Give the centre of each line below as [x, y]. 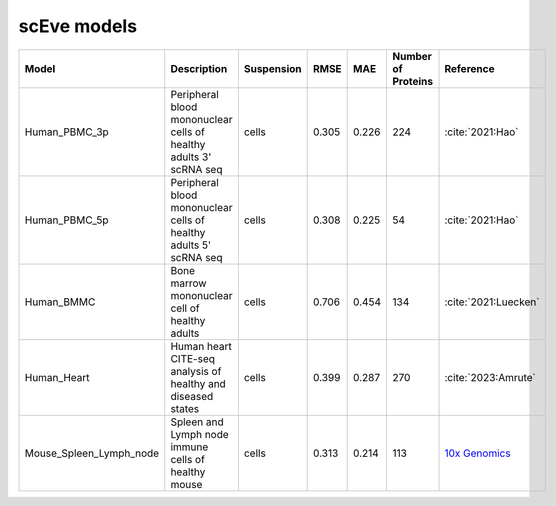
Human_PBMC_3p [66, 132]
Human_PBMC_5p [66, 220]
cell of [185, 308]
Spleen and [197, 422]
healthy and [198, 383]
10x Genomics [477, 453]
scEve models [78, 26]
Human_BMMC [60, 302]
